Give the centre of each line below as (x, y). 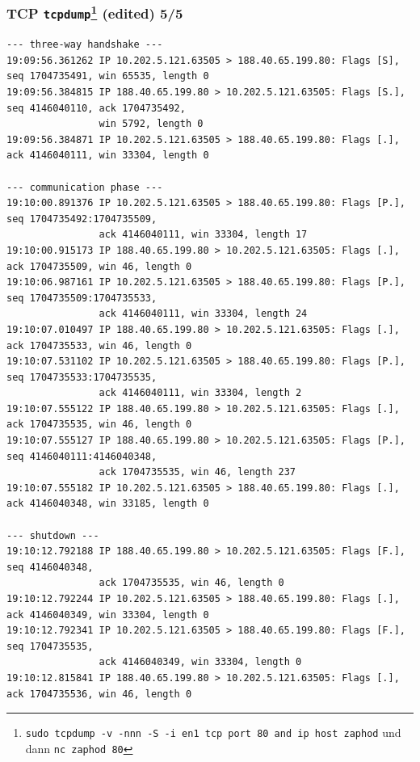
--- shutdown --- (53, 535)
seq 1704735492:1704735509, (82, 219)
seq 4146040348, (50, 567)
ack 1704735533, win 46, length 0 (99, 345)
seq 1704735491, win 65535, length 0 (108, 76)
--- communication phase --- (85, 187)
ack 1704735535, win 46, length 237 (197, 472)
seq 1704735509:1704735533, (82, 298)
